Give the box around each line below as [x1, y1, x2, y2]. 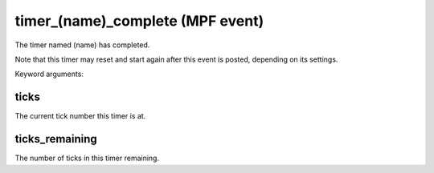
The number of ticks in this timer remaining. [14, 153, 160, 163]
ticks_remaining [14, 132, 98, 146]
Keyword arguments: [14, 69, 84, 79]
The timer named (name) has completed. [14, 40, 150, 50]
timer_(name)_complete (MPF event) [14, 12, 264, 30]
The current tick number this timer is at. [14, 111, 146, 121]
